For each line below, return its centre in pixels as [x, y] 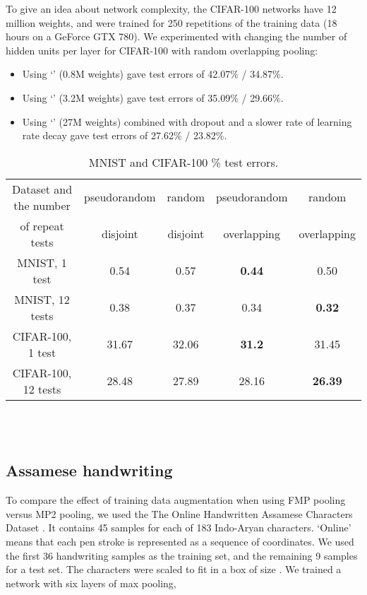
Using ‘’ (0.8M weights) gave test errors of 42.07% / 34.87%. [153, 74]
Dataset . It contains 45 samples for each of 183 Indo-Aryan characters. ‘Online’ [179, 528]
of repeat [42, 225]
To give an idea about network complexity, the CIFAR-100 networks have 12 [171, 8]
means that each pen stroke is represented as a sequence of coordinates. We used [180, 541]
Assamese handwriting [89, 470]
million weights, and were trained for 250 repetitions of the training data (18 [172, 22]
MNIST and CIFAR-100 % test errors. [183, 162]
